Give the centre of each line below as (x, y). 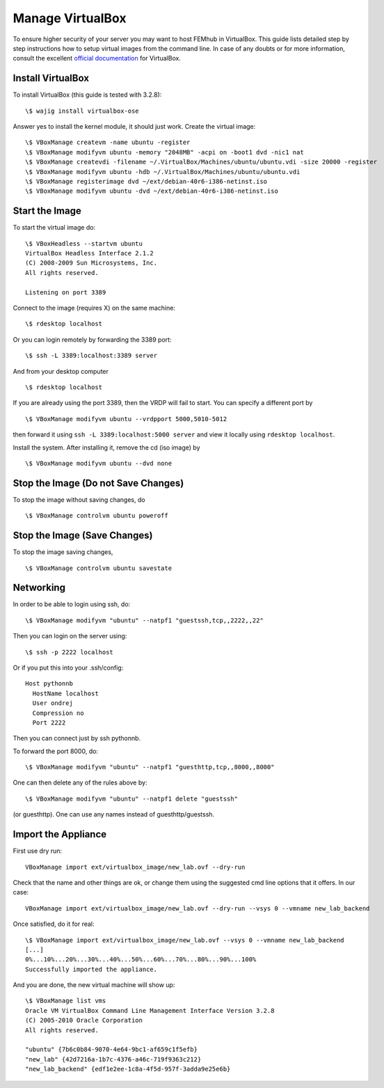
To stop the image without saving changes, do (79, 499)
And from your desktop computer (61, 371)
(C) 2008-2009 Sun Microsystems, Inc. (91, 263)
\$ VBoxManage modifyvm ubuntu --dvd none (99, 463)
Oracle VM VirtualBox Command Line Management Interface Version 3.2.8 (150, 1010)
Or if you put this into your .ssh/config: (68, 668)
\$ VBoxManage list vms (66, 1001)
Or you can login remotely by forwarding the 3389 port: (92, 339)
